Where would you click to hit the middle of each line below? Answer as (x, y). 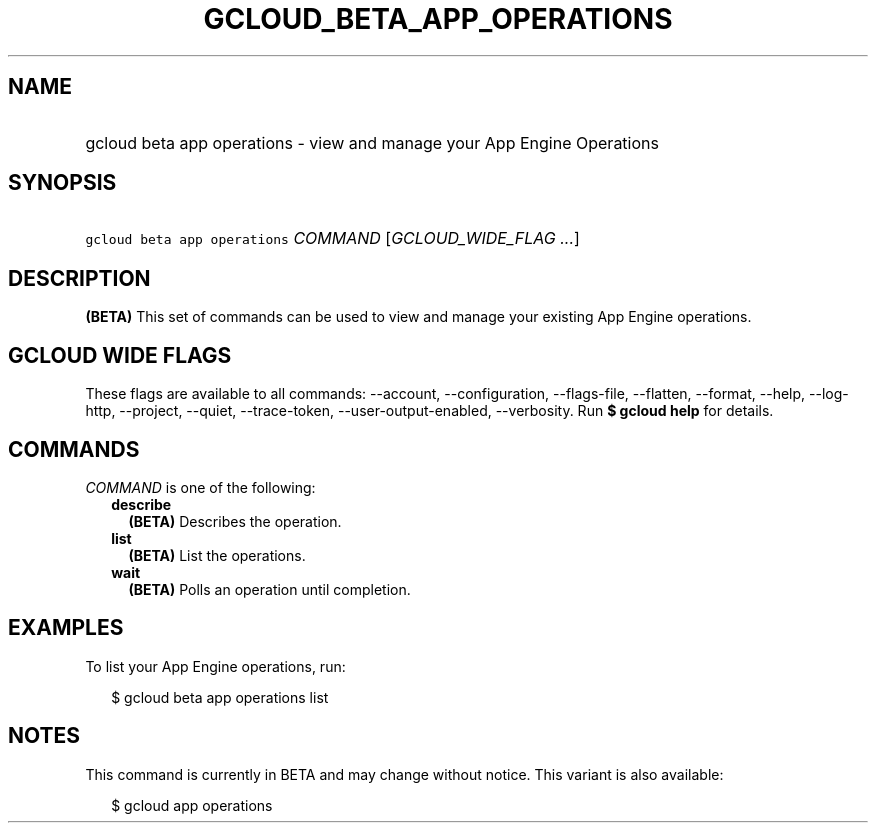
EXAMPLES (66, 628)
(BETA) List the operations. (217, 555)
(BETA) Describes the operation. (235, 521)
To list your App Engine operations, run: (215, 666)
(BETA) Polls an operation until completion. (269, 589)
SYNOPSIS (62, 183)
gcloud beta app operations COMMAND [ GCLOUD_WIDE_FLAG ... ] (332, 238)
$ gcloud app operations (192, 805)
